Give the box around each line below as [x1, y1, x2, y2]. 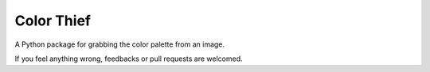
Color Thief [14, 12, 92, 29]
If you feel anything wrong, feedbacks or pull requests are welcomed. [14, 54, 243, 63]
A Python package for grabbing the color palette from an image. [14, 40, 225, 49]
